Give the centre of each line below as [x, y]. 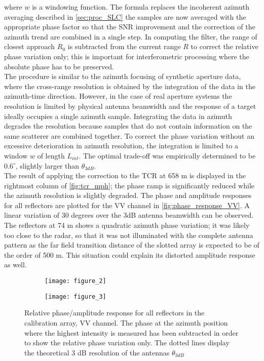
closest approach [30, 46]
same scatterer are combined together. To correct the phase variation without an [129, 135]
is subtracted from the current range [124, 46]
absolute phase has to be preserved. [59, 66]
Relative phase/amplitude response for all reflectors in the [115, 313]
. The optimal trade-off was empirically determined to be [167, 155]
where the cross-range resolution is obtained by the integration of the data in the [130, 86]
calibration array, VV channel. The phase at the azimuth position [126, 322]
